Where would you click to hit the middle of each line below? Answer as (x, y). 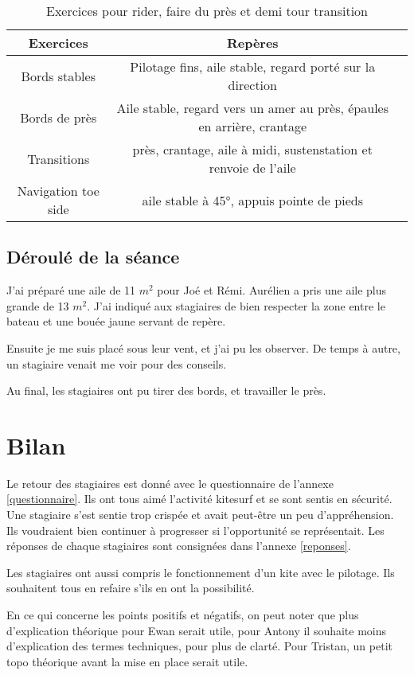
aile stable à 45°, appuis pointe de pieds (252, 200)
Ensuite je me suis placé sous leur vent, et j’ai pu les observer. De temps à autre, (203, 347)
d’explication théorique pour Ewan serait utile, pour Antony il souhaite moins (197, 630)
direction (252, 85)
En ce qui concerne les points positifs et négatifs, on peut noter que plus (183, 615)
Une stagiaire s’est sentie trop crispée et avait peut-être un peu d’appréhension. (200, 515)
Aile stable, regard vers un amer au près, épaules (252, 108)
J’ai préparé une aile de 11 (71, 290)
